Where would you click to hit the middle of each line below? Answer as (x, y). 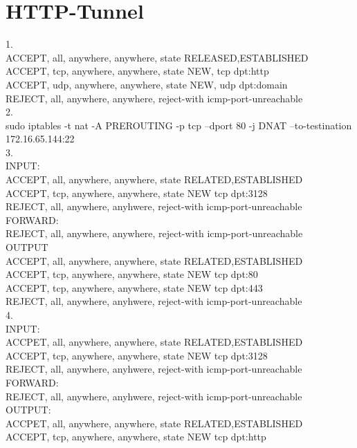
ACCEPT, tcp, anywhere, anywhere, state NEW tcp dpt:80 (132, 274)
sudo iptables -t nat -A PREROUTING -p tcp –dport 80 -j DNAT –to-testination (179, 125)
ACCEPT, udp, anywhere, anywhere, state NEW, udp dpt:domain (147, 84)
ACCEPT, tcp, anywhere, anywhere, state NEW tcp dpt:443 (134, 287)
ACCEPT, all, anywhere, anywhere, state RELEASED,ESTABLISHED (157, 57)
